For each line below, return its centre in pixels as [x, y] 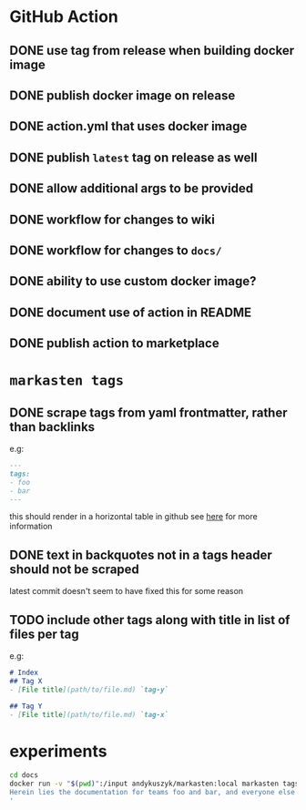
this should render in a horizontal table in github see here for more [133, 517]
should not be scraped [74, 569]
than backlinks [52, 427]
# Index [24, 673]
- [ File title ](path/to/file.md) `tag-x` [89, 714]
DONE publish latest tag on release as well [133, 157]
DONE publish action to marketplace [115, 343]
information [31, 527]
